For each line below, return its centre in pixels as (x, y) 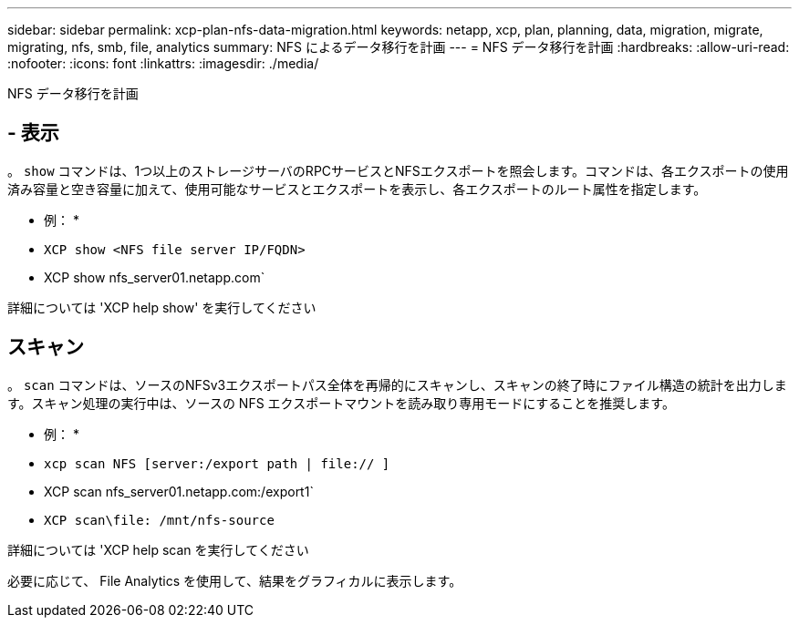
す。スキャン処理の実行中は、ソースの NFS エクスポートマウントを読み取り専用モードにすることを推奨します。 (341, 403)
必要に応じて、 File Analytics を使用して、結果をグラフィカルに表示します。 (235, 580)
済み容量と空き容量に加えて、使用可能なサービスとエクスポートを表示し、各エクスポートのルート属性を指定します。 (357, 189)
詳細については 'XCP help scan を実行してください (158, 549)
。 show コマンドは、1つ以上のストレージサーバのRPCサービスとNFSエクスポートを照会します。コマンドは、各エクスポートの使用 (398, 170)
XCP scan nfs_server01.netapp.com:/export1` (179, 491)
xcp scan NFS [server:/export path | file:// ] (217, 463)
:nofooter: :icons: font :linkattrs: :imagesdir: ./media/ (163, 63)
